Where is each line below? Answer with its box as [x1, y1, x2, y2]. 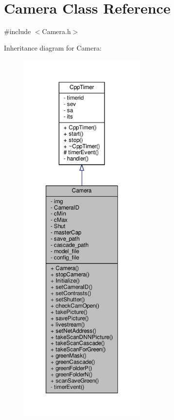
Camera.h [42, 26, 71, 36]
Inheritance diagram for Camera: [4, 42, 102, 52]
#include [4, 26, 31, 36]
